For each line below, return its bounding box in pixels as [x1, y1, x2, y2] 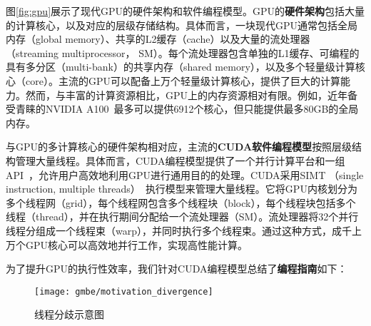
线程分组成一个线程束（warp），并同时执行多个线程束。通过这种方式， [6, 223, 332, 238]
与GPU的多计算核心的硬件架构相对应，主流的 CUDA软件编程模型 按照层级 [6, 139, 352, 154]
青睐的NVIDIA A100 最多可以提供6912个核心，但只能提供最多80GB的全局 [15, 101, 359, 116]
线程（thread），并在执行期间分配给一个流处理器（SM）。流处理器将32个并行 [6, 209, 359, 224]
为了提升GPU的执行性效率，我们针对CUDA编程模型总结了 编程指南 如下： [6, 261, 347, 276]
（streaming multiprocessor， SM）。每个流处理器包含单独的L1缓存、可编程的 [6, 45, 360, 60]
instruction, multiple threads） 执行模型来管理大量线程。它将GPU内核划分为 [6, 181, 357, 196]
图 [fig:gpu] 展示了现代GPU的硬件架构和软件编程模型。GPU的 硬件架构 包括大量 [6, 4, 365, 18]
